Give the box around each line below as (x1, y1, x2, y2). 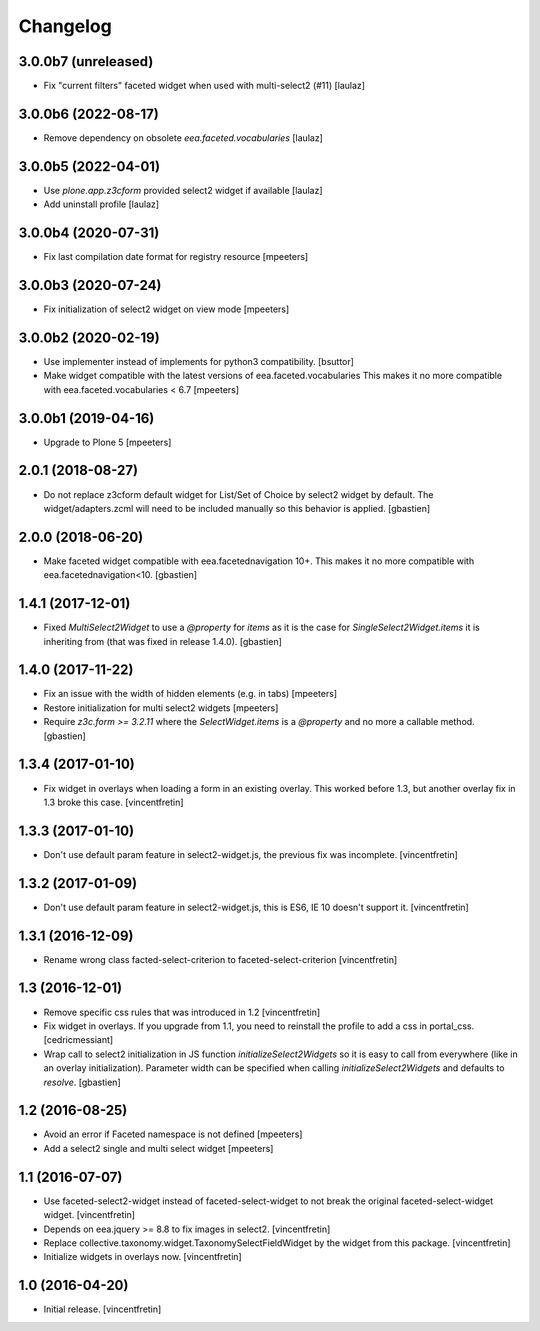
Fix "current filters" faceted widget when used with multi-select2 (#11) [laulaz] (43, 80, 365, 92)
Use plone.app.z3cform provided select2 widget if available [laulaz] (43, 184, 324, 196)
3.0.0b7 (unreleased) (18, 53, 154, 70)
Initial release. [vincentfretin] (43, 1303, 162, 1315)
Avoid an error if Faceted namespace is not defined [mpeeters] (43, 1128, 303, 1140)
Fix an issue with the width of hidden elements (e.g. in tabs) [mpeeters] (43, 688, 338, 700)
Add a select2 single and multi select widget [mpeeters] (43, 1142, 274, 1154)
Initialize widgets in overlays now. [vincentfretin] (43, 1251, 242, 1263)
